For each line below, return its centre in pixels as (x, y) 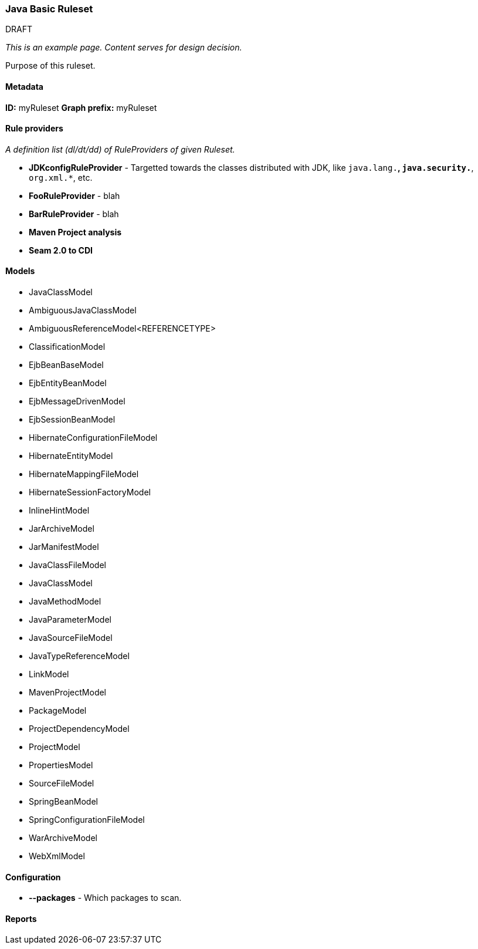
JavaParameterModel (70, 620)
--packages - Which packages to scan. (105, 898)
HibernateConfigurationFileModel (93, 438)
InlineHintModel (59, 511)
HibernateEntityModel (71, 456)
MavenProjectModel (68, 693)
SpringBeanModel (63, 802)
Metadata (24, 86)
